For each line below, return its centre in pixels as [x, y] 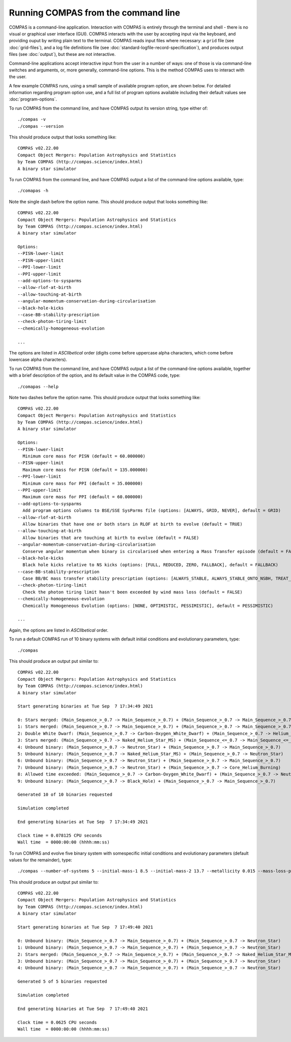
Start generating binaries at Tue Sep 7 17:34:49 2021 [85, 706]
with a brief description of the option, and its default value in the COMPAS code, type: [95, 375]
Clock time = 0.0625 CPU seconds [57, 1022]
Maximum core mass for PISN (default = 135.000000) [85, 470]
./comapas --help [38, 387]
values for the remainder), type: [40, 860]
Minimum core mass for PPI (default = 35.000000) [83, 483]
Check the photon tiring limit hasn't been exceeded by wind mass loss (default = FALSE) [132, 592]
